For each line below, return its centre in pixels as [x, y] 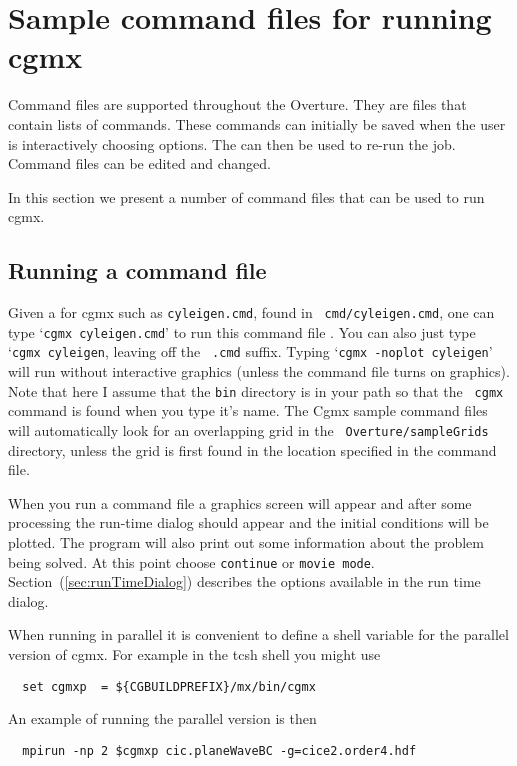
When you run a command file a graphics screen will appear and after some [240, 502]
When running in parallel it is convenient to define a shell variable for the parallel [258, 634]
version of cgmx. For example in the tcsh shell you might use [194, 653]
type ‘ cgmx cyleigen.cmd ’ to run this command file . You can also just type [242, 331]
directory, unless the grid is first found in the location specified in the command [252, 449]
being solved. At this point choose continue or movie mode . [191, 561]
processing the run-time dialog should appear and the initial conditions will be [248, 522]
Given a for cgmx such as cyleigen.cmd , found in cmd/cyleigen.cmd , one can [251, 312]
